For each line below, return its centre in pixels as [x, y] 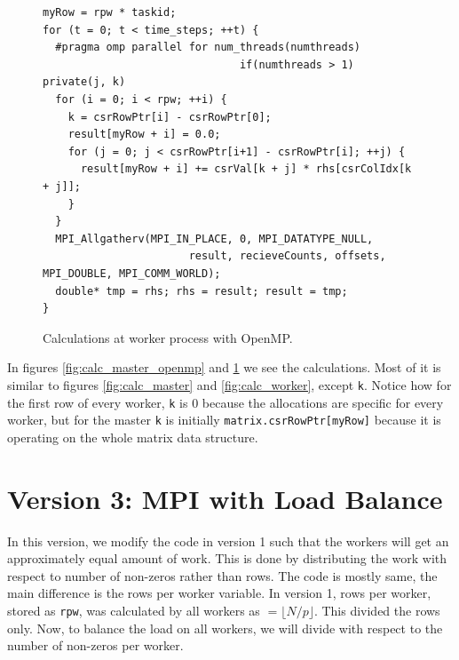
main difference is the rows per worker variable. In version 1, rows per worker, [219, 593]
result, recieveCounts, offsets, [287, 256]
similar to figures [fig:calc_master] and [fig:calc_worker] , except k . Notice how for [229, 384]
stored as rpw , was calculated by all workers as [134, 610]
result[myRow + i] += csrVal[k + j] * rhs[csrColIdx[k [246, 169]
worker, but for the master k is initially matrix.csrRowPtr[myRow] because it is [224, 420]
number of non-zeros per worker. [95, 645]
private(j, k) [84, 82]
